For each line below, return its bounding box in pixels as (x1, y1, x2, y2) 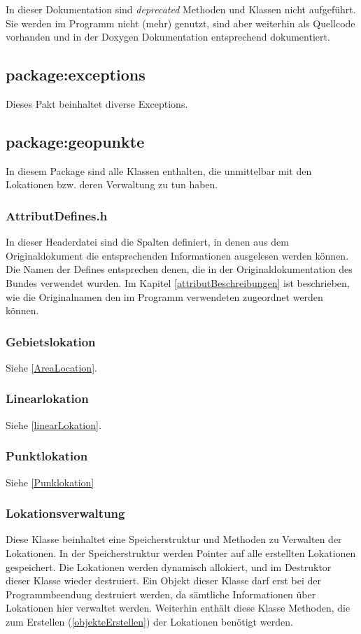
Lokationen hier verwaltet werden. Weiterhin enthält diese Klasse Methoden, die (6, 600, 351, 615)
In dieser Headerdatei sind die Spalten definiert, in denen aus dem (6, 234, 289, 249)
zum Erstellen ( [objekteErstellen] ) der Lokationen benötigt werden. (6, 614, 293, 628)
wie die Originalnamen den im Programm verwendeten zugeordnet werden (6, 289, 323, 304)
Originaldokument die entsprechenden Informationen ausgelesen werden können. (6, 248, 349, 262)
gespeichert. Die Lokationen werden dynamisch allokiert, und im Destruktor (6, 559, 332, 574)
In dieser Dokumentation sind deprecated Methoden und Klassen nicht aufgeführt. (6, 2, 356, 16)
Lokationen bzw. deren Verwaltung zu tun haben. (6, 177, 218, 192)
